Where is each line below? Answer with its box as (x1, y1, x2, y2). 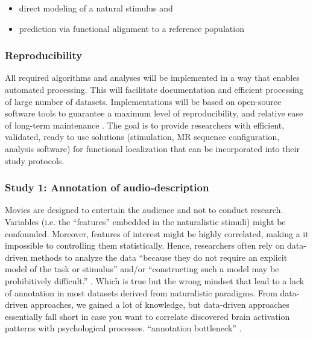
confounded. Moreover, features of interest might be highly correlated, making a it (5, 227, 309, 240)
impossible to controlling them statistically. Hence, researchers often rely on (5, 239, 285, 252)
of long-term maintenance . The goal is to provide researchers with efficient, (5, 118, 285, 131)
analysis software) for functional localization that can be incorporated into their (5, 142, 300, 155)
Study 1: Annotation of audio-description (5, 180, 209, 195)
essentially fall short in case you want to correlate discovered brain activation (5, 310, 290, 322)
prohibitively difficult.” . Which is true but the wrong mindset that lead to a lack (5, 274, 305, 287)
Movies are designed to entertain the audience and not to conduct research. (5, 203, 283, 216)
